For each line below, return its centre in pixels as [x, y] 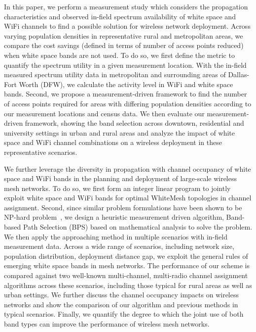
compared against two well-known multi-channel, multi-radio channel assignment [126, 275]
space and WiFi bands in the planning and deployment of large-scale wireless [120, 178]
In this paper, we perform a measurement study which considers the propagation [126, 6]
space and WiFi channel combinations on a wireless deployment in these [113, 142]
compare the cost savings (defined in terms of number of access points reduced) [124, 45]
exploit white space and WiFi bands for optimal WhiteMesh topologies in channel [128, 198]
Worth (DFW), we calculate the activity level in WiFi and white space [126, 84]
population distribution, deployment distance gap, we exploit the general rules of [126, 256]
